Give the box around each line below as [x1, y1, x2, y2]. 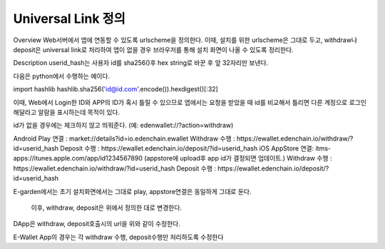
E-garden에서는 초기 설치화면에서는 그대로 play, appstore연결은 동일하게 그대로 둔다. [13, 187, 252, 195]
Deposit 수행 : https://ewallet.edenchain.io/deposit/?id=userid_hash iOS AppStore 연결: [60, 144, 314, 153]
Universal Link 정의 [13, 11, 126, 26]
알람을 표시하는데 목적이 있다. [38, 108, 120, 116]
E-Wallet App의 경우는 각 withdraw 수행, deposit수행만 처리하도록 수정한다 [13, 233, 224, 241]
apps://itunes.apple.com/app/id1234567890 [13, 154, 143, 163]
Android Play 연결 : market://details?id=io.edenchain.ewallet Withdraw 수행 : [13, 134, 235, 143]
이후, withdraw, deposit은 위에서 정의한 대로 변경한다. [31, 203, 182, 212]
